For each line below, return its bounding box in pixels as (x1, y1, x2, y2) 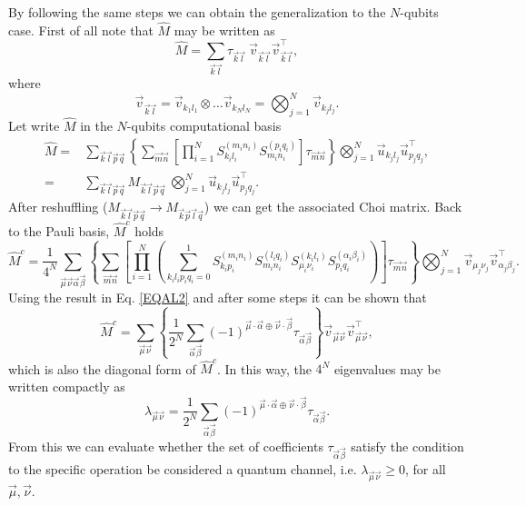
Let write (8, 116, 60, 135)
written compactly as (8, 376, 125, 395)
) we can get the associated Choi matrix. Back (203, 197, 462, 216)
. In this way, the (216, 359, 312, 378)
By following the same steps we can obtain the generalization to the (8, 3, 386, 21)
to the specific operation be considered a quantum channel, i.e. (8, 460, 357, 479)
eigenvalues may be (333, 359, 441, 378)
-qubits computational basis (126, 116, 282, 135)
